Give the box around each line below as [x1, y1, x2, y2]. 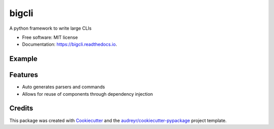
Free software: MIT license [22, 34, 78, 40]
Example [9, 54, 38, 63]
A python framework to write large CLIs [9, 25, 92, 31]
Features [9, 71, 38, 79]
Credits [9, 104, 33, 113]
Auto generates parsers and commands [22, 84, 105, 90]
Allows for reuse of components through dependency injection [22, 91, 153, 97]
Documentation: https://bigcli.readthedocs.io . [22, 41, 117, 47]
